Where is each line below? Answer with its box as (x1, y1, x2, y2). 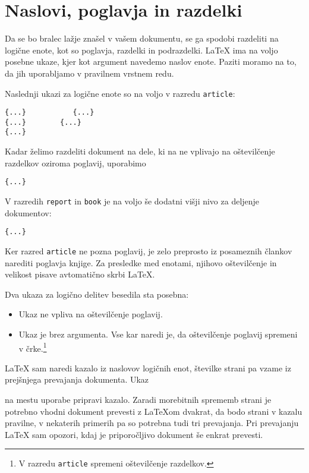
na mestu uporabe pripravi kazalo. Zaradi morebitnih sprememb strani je (5, 393, 272, 405)
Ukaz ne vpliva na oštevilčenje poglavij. (18, 308, 163, 320)
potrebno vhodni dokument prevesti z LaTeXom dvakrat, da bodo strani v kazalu (5, 405, 302, 417)
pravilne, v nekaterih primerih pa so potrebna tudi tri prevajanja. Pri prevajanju (5, 417, 299, 429)
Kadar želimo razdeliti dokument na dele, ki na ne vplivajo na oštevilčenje (5, 145, 275, 157)
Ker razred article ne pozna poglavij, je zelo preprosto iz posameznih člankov (5, 244, 292, 257)
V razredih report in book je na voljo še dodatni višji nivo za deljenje (5, 194, 260, 207)
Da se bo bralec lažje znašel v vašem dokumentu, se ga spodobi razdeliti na (5, 32, 279, 45)
